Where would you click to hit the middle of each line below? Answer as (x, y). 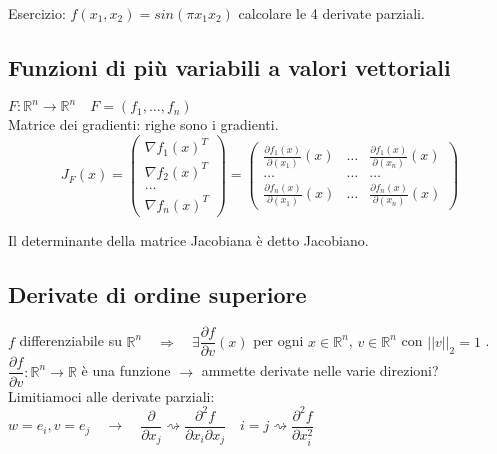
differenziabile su (70, 340)
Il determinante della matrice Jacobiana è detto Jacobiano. (188, 239)
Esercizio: (37, 13)
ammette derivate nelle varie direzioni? (320, 370)
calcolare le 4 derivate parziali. (331, 13)
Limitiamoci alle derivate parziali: (111, 395)
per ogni (278, 340)
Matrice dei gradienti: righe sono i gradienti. (143, 124)
